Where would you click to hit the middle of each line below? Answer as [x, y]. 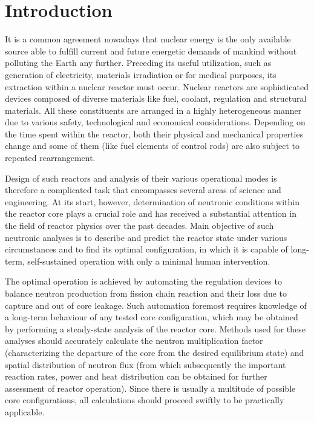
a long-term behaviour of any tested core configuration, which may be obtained [152, 317]
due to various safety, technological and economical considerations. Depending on [155, 122]
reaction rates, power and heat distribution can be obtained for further [136, 376]
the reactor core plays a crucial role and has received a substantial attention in [151, 213]
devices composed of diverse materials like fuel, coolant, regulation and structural [156, 98]
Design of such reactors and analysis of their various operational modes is [141, 178]
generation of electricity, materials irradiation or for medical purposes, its [141, 74]
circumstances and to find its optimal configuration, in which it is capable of [146, 249]
